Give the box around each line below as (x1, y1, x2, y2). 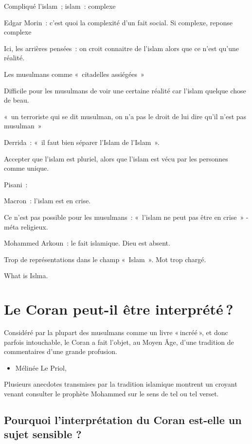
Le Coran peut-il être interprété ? (4, 299, 234, 319)
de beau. (4, 95, 29, 105)
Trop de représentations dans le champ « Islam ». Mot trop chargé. (4, 254, 206, 264)
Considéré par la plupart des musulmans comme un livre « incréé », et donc (4, 327, 228, 337)
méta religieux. (4, 221, 48, 231)
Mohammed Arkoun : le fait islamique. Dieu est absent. (4, 238, 170, 248)
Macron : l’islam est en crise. (4, 195, 91, 206)
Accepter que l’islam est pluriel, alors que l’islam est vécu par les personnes (4, 153, 228, 163)
